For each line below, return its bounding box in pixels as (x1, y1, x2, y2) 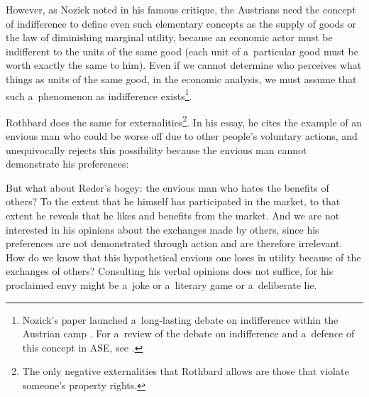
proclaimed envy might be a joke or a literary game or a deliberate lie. (6, 278, 317, 292)
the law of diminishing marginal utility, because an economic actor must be (6, 30, 333, 45)
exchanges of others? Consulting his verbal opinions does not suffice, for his (6, 263, 334, 278)
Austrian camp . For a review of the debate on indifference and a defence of (22, 326, 355, 341)
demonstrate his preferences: (6, 156, 129, 171)
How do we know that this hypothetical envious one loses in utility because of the (6, 249, 361, 264)
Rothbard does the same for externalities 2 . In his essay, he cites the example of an (6, 112, 363, 129)
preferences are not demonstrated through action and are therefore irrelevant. (6, 236, 343, 251)
